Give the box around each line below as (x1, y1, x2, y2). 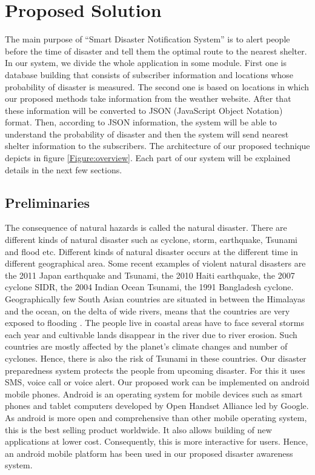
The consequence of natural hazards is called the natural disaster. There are (5, 221, 287, 234)
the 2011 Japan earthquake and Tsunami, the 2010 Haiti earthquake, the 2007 (5, 268, 295, 281)
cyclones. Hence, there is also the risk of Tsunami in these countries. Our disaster (5, 351, 307, 364)
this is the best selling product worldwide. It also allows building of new (5, 423, 272, 436)
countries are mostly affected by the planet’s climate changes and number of (5, 340, 288, 353)
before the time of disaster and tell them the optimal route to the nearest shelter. (5, 44, 307, 57)
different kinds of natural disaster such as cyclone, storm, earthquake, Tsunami (5, 233, 297, 246)
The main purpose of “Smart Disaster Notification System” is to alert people (5, 33, 290, 45)
